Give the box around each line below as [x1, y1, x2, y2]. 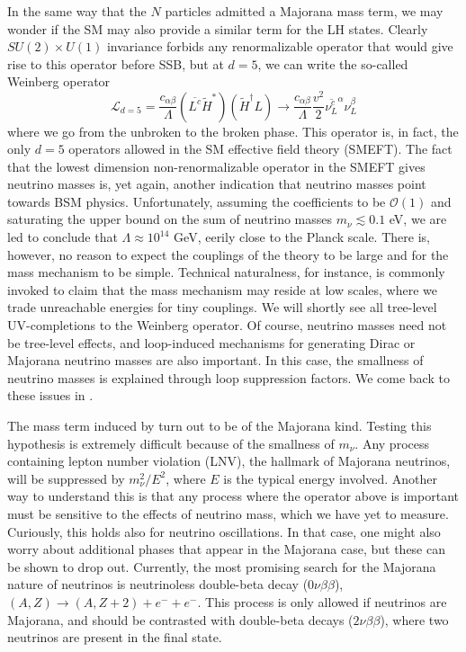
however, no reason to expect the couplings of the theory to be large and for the [7, 245, 449, 263]
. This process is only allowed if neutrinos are [197, 592, 447, 611]
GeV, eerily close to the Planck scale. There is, [174, 228, 430, 246]
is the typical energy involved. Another [223, 469, 438, 487]
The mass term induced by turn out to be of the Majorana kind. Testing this [7, 416, 432, 435]
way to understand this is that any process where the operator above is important [7, 487, 459, 505]
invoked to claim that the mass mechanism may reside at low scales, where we [7, 280, 437, 299]
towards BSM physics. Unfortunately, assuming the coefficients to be [7, 192, 386, 210]
